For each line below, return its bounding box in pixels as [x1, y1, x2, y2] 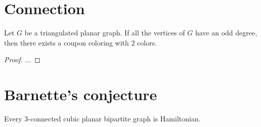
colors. [137, 37, 157, 48]
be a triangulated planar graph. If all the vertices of [24, 27, 185, 38]
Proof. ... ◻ [4, 54, 40, 65]
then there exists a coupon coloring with [4, 37, 129, 48]
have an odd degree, [195, 27, 257, 38]
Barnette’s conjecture [4, 84, 157, 105]
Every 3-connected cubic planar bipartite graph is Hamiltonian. [4, 113, 201, 124]
